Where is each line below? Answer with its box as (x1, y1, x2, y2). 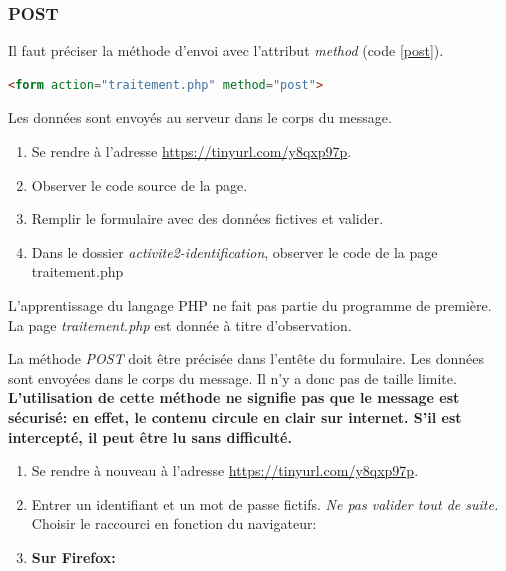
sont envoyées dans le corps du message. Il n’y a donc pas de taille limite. (8, 367, 457, 388)
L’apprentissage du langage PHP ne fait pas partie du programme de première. (8, 294, 492, 315)
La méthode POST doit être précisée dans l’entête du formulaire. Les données (8, 348, 485, 369)
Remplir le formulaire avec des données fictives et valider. (31, 208, 384, 229)
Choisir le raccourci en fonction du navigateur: (31, 513, 317, 534)
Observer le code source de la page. (31, 174, 248, 195)
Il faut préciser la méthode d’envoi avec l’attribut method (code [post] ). (8, 40, 444, 61)
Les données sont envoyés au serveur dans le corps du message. (8, 107, 392, 128)
